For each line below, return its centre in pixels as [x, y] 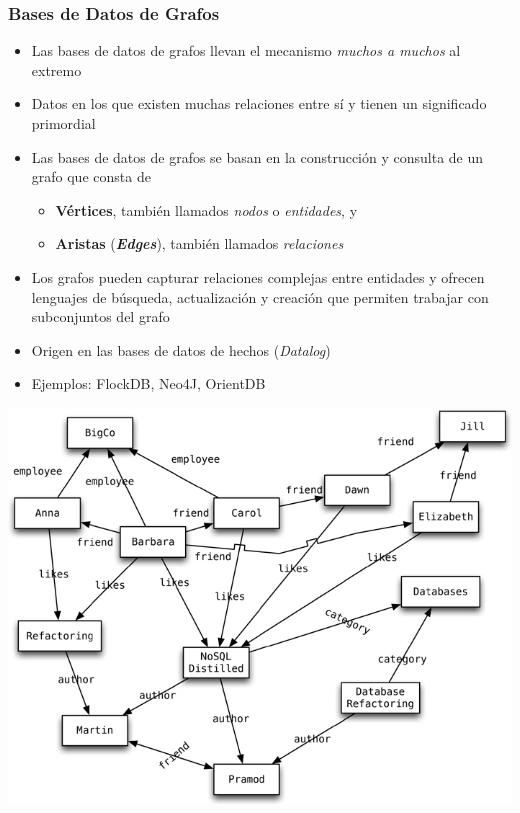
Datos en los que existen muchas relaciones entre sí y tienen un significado [259, 103]
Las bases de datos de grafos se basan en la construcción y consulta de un [257, 156]
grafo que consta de [91, 176]
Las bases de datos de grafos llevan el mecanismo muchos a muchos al [246, 50]
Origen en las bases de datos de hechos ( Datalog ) [181, 349]
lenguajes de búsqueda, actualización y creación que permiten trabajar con [260, 296]
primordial [63, 123]
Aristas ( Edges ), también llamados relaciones [199, 243]
